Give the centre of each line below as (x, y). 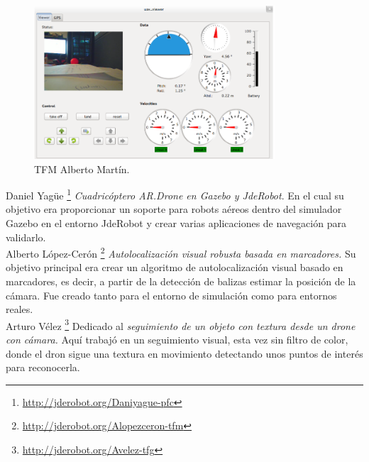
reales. (20, 309)
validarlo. (26, 237)
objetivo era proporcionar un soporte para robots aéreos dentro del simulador (174, 209)
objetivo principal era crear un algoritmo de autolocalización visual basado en (175, 267)
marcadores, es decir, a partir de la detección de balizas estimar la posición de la (181, 281)
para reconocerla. (43, 367)
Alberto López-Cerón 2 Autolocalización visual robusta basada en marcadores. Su (181, 252)
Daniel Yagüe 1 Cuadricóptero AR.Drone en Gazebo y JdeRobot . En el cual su (175, 194)
